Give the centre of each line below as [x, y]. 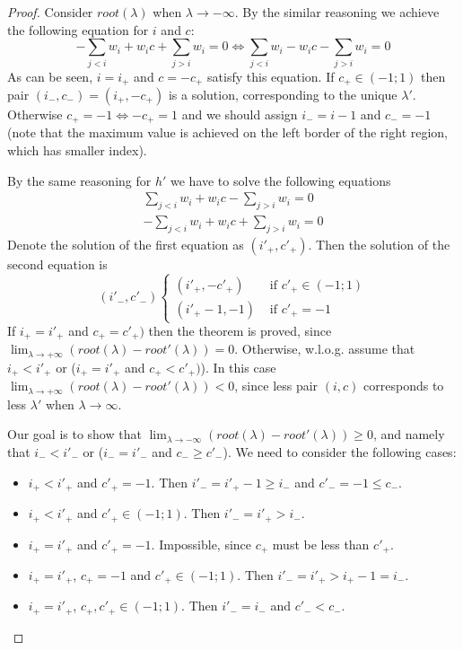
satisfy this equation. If [271, 76]
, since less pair [276, 386]
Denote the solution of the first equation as [126, 244]
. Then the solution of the [379, 244]
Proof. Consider [50, 12]
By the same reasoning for [79, 180]
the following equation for [78, 29]
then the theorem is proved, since [240, 331]
